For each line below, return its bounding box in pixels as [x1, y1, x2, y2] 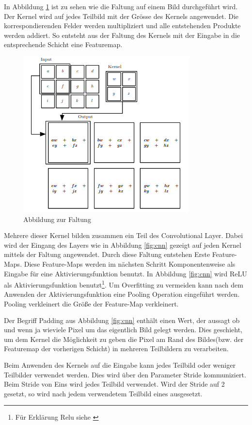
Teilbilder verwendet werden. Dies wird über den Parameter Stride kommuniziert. [4, 369, 246, 379]
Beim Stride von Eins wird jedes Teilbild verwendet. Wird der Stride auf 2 [4, 379, 225, 389]
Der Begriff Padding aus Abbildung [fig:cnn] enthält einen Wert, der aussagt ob [4, 315, 240, 325]
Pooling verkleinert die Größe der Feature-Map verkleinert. [4, 298, 179, 308]
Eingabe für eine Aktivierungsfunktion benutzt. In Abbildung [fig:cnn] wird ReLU [4, 268, 247, 278]
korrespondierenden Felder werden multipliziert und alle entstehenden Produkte [4, 20, 241, 31]
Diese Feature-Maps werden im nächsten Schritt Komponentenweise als [24, 258, 236, 269]
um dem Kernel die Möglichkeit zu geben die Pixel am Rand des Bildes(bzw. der [4, 334, 244, 344]
